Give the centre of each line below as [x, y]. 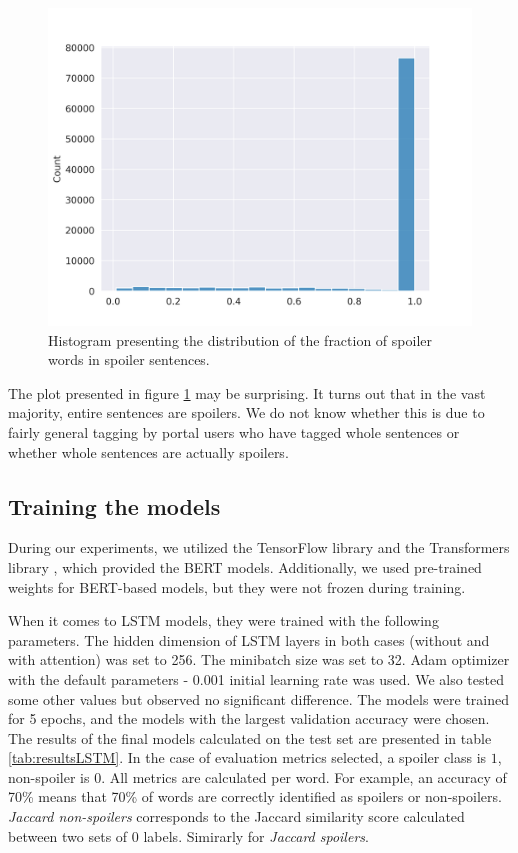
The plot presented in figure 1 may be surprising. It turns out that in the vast [247, 392]
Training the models [114, 505]
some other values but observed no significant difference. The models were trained [259, 698]
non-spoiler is [49, 776]
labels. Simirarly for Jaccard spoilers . [256, 835]
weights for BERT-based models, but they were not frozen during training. [237, 586]
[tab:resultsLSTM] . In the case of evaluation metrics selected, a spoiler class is [247, 757]
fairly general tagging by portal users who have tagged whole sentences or [234, 431]
